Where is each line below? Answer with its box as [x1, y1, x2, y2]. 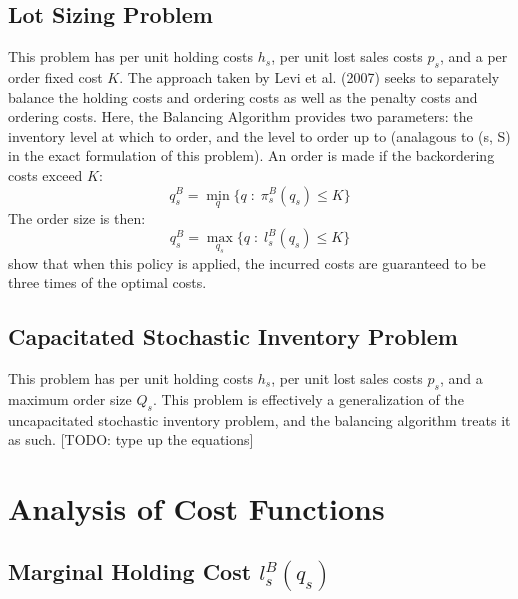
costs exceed [8, 164, 83, 185]
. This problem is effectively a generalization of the [152, 388, 464, 409]
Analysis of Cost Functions [8, 487, 385, 528]
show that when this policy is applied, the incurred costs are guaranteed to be [8, 252, 486, 273]
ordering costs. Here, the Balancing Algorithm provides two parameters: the [8, 106, 473, 127]
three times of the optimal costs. [8, 272, 207, 293]
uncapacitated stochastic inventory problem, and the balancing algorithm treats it [8, 409, 511, 430]
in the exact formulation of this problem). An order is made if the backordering [8, 145, 495, 166]
